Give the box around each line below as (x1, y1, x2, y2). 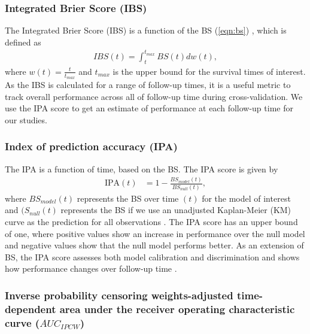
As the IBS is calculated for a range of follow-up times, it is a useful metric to (5, 78, 291, 90)
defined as (5, 35, 41, 48)
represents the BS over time (77, 192, 179, 204)
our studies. (5, 113, 47, 126)
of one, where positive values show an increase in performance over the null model (5, 227, 305, 239)
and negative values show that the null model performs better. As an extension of (5, 239, 304, 251)
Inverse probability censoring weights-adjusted (5, 287, 233, 302)
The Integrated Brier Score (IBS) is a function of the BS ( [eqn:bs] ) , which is (5, 24, 287, 37)
